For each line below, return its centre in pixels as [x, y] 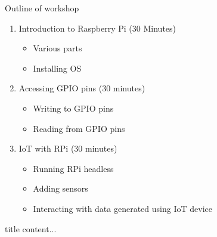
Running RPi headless [73, 168]
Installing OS [57, 68]
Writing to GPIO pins [73, 108]
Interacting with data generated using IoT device [123, 208]
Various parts [58, 48]
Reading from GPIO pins [79, 128]
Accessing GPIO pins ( [61, 88]
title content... [31, 228]
